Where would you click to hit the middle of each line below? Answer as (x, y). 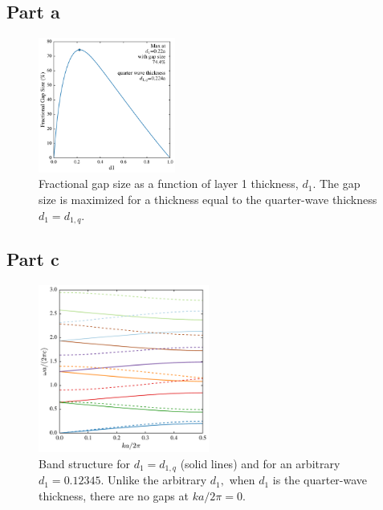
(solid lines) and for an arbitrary (260, 463)
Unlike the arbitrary (157, 480)
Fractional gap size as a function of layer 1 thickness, (169, 184)
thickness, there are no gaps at (114, 495)
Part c (33, 259)
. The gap (336, 184)
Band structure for (84, 463)
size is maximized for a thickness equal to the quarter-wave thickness (208, 199)
